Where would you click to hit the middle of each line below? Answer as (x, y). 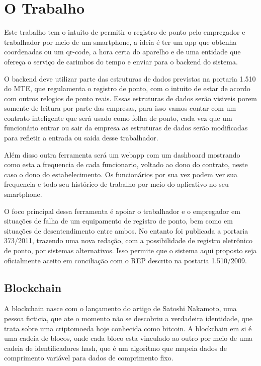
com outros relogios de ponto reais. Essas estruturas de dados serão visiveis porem (131, 98)
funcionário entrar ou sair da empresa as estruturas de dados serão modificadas (126, 128)
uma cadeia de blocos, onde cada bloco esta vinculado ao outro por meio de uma (128, 338)
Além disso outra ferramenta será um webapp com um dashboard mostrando (122, 154)
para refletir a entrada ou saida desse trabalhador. (81, 138)
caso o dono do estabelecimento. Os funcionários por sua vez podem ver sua (121, 174)
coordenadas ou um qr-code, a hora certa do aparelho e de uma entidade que (122, 52)
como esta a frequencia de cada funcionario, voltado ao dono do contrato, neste (126, 164)
